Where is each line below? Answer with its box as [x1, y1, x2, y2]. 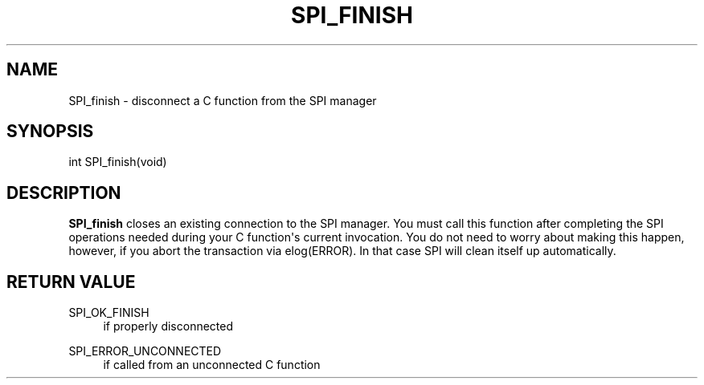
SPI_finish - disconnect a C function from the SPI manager [68, 93, 377, 107]
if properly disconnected [103, 319, 234, 334]
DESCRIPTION [6, 182, 121, 203]
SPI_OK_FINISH [68, 306, 149, 320]
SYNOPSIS [6, 121, 94, 142]
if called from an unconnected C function [103, 358, 321, 372]
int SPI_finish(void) [68, 155, 167, 169]
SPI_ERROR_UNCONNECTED [68, 344, 222, 359]
